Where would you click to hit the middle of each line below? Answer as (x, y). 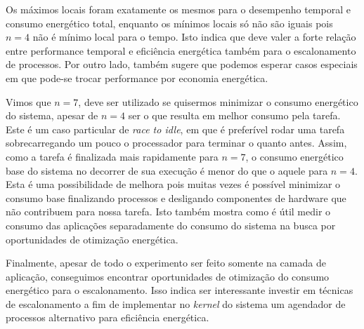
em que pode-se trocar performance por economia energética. (137, 78)
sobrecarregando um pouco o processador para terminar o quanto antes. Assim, (176, 143)
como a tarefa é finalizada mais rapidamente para (112, 156)
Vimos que (28, 101)
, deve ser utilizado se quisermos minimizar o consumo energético (218, 101)
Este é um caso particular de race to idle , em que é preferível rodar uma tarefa (175, 129)
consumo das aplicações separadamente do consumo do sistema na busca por (171, 225)
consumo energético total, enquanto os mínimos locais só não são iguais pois (169, 23)
